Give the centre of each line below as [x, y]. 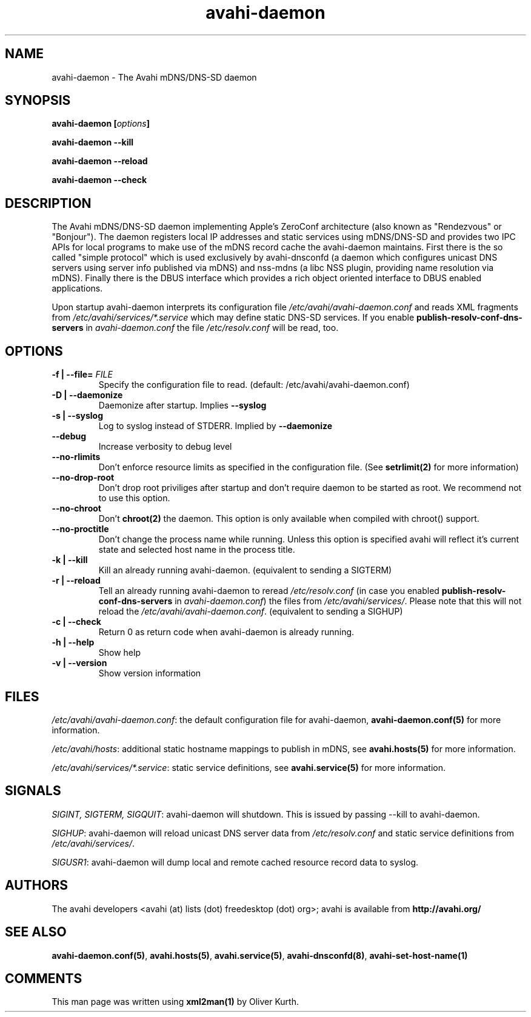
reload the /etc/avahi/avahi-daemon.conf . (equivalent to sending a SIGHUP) [251, 612]
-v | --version [79, 663]
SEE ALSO [36, 932]
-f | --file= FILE [82, 375]
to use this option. [134, 498]
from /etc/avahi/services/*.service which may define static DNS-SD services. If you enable [233, 318]
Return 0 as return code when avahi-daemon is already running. [226, 632]
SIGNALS [33, 791]
